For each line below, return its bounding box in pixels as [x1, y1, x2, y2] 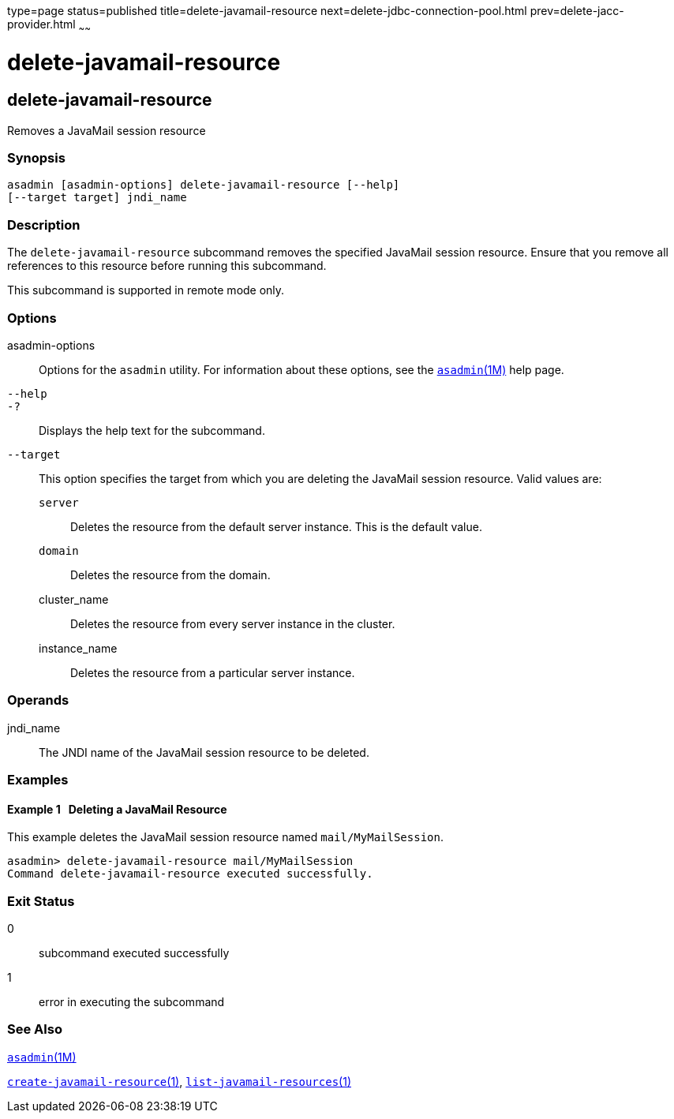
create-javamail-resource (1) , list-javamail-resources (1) [7, 1074, 351, 1088]
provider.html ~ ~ [7, 17, 92, 34]
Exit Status [7, 893, 75, 909]
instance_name [39, 641, 118, 655]
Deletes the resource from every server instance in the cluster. [70, 616, 395, 631]
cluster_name [39, 592, 109, 606]
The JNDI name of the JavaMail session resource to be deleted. [39, 745, 369, 759]
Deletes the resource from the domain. [70, 567, 271, 582]
